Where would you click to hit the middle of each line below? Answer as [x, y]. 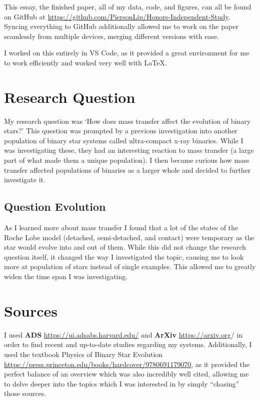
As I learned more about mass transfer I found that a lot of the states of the [121, 227]
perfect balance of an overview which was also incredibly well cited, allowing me [126, 374]
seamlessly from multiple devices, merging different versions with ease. [111, 36]
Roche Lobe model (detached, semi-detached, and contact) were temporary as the [129, 237]
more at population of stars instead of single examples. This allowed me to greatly [130, 266]
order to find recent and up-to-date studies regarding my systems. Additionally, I [128, 344]
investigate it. [25, 180]
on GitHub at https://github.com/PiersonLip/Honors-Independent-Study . [117, 16]
